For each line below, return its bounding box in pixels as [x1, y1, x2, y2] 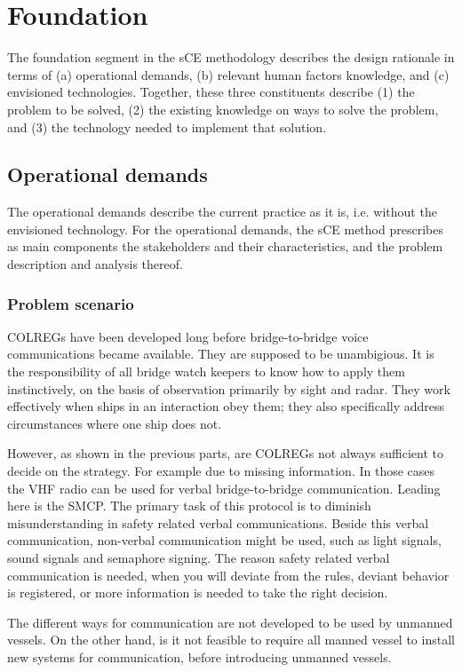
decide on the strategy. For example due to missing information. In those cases [7, 462, 435, 480]
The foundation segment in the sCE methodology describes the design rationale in [7, 48, 455, 67]
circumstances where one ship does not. [7, 414, 222, 432]
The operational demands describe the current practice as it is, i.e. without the [7, 202, 437, 221]
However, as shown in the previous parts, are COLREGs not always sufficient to [7, 444, 443, 462]
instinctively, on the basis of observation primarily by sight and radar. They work [7, 379, 450, 398]
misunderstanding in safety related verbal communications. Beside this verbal [7, 513, 429, 532]
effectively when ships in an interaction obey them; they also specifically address [7, 397, 445, 415]
